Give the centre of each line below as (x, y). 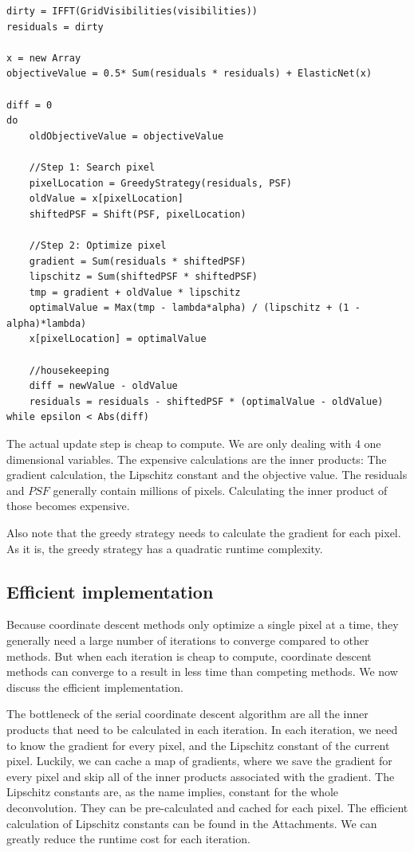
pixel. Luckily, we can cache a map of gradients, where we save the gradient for (199, 761)
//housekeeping (69, 370)
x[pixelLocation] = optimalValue (118, 339)
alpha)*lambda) (47, 323)
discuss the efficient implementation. (95, 687)
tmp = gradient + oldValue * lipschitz (135, 292)
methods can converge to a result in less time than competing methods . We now (202, 671)
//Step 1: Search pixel (92, 167)
